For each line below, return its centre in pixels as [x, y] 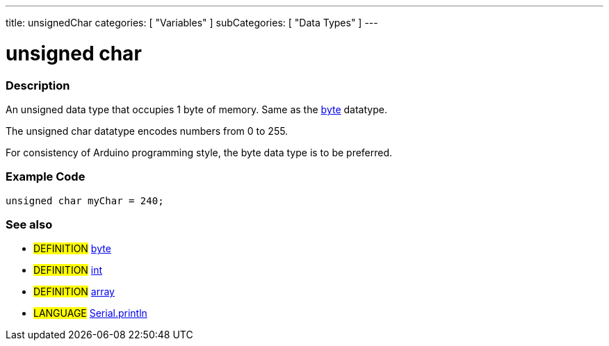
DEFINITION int [68, 270]
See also [29, 224]
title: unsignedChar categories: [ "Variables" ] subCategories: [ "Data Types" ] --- [192, 23]
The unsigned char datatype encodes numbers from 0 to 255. [147, 131]
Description [38, 85]
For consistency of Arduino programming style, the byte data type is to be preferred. [199, 152]
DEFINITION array [74, 292]
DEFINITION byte [72, 249]
